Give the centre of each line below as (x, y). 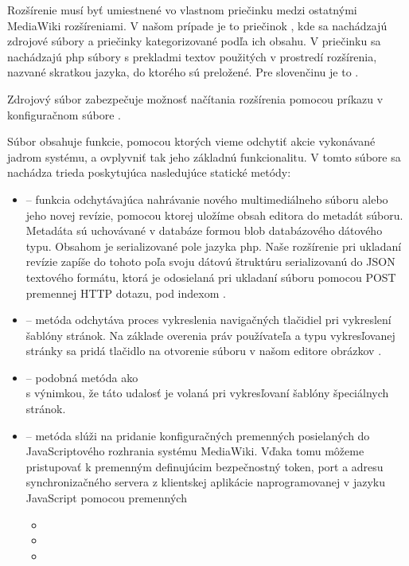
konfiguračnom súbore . (64, 114)
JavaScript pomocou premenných (106, 498)
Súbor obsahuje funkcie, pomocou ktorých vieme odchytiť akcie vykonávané (191, 141)
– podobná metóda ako (82, 377)
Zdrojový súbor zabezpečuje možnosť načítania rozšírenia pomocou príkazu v (195, 98)
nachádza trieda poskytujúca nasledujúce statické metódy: (149, 172)
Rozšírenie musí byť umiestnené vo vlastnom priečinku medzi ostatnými (182, 10)
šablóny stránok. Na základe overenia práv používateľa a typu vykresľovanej (210, 335)
